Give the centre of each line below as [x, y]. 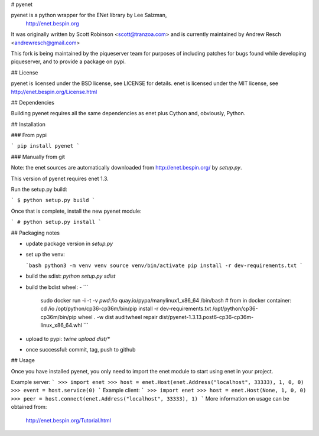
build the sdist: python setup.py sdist [71, 276]
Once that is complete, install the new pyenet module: [76, 211]
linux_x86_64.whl [61, 326]
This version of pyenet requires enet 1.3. [60, 178]
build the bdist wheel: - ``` [57, 287]
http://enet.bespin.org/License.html [54, 92]
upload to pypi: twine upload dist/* [68, 339]
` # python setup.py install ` [56, 222]
